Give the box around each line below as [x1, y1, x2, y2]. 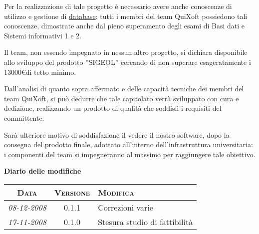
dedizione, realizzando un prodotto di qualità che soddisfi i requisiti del [4, 103, 222, 113]
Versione [54, 186, 90, 198]
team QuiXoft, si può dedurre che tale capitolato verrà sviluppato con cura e [4, 93, 239, 103]
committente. [4, 112, 44, 123]
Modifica [98, 186, 135, 198]
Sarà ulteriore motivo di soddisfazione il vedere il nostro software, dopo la [4, 129, 230, 140]
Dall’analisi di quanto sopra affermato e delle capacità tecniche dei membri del [4, 83, 244, 94]
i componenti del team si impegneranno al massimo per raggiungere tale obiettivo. [4, 149, 256, 159]
